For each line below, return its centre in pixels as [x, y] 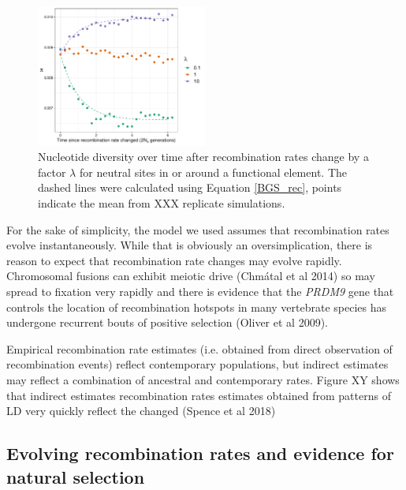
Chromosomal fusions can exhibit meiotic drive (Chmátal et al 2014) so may [191, 276]
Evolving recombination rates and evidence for [200, 453]
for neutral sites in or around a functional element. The [213, 172]
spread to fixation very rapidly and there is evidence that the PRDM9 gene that [200, 291]
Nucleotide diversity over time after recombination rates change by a [203, 157]
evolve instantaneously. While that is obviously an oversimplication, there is [190, 245]
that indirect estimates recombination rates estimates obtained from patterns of [199, 395]
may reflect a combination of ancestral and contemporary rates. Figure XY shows [203, 379]
